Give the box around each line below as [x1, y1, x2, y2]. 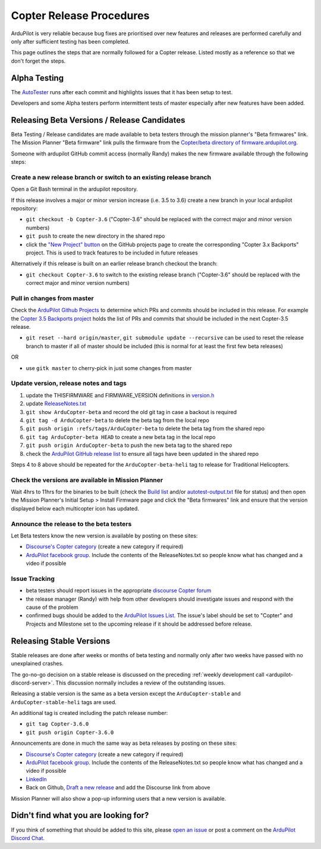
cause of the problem [26, 604, 78, 611]
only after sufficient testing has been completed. [11, 38, 130, 45]
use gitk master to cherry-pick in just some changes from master [26, 364, 192, 372]
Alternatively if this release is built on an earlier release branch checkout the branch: [11, 260, 218, 268]
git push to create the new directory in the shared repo [26, 232, 165, 240]
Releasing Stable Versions [11, 636, 111, 646]
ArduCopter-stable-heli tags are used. [11, 698, 117, 705]
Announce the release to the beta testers [11, 520, 132, 528]
